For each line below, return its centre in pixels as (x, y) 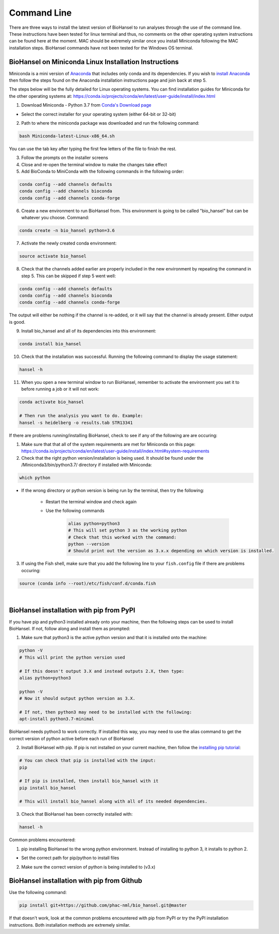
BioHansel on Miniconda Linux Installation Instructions (94, 62)
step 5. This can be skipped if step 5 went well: (69, 276)
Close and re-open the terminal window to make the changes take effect (94, 164)
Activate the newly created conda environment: (69, 243)
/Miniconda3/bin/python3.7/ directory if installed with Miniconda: (87, 465)
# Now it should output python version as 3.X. (77, 699)
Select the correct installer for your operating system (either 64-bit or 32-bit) (99, 114)
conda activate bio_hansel (52, 402)
